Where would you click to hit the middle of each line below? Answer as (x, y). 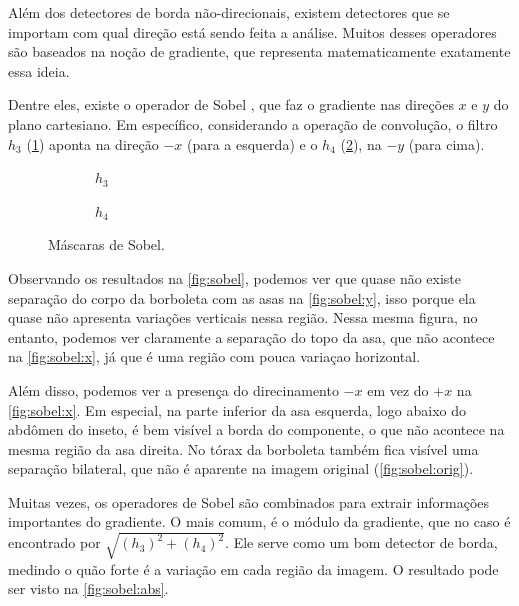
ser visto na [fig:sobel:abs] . (88, 588)
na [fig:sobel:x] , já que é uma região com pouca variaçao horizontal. (214, 356)
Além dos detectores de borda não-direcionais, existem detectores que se (229, 12)
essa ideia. (39, 70)
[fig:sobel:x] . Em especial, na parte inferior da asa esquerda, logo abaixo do (237, 409)
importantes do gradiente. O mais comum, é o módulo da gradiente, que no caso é (259, 521)
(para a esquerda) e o (252, 143)
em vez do (398, 389)
